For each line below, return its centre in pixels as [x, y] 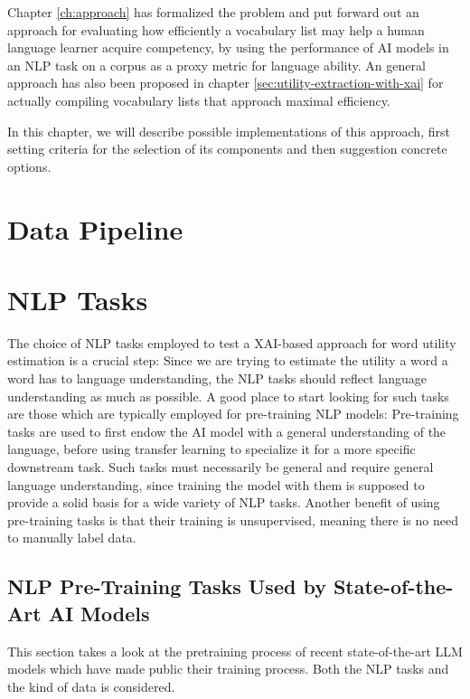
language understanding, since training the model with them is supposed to [216, 484]
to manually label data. [72, 538]
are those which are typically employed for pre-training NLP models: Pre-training [233, 414]
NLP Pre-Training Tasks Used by [167, 586]
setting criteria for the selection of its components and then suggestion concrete [227, 149]
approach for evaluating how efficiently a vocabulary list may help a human [216, 29]
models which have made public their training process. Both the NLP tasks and [228, 669]
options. [29, 166]
